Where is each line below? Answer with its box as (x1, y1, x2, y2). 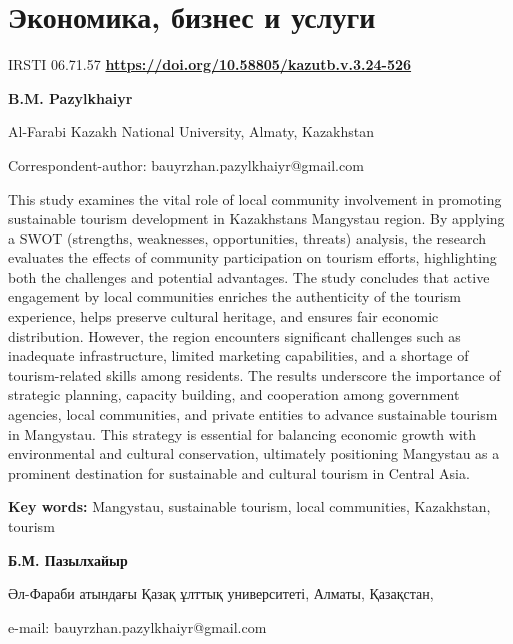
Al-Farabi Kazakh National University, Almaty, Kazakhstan (8, 121, 375, 142)
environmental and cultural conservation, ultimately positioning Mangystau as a (8, 443, 500, 464)
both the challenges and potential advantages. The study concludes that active (8, 266, 490, 287)
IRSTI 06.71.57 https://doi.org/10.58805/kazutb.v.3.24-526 (8, 54, 412, 75)
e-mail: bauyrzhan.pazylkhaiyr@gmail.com (8, 616, 267, 637)
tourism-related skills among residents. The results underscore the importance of (8, 364, 501, 385)
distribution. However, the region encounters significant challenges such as (8, 325, 461, 346)
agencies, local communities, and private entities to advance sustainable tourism (8, 404, 498, 425)
